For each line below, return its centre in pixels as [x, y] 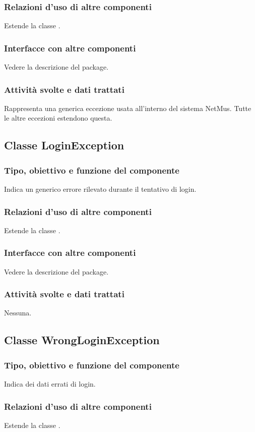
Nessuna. [18, 313]
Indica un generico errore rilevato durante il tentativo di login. [100, 189]
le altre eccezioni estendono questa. [58, 118]
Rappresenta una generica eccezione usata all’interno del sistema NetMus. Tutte [128, 108]
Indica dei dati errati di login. [50, 384]
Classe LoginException [64, 145]
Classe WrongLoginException [82, 340]
